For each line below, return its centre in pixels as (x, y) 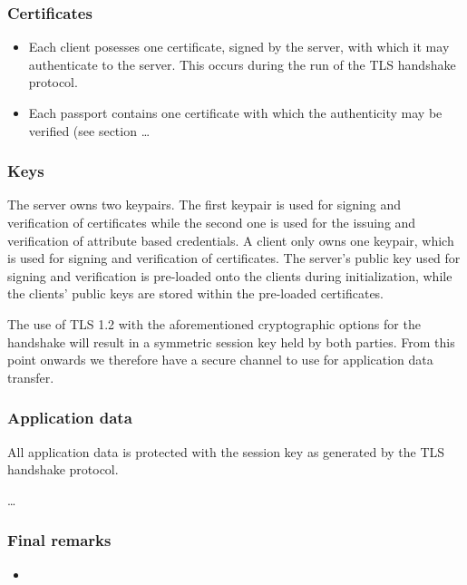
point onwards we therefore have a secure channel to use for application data (220, 360)
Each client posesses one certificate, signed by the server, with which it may (239, 47)
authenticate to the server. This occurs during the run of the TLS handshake (242, 64)
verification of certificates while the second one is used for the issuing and (212, 222)
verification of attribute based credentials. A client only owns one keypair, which (231, 240)
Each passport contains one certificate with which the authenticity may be (235, 112)
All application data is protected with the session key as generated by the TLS (226, 451)
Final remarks (59, 540)
